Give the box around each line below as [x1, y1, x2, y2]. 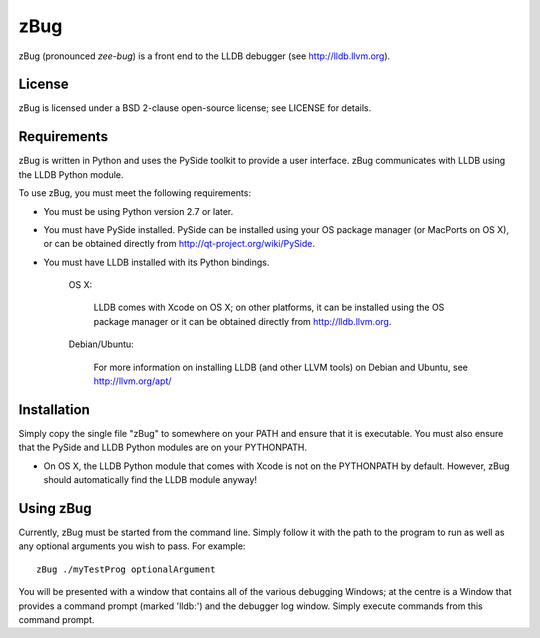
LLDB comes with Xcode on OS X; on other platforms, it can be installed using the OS [93, 301, 445, 314]
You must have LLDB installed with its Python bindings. [43, 256, 270, 268]
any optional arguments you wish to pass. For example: [18, 540, 246, 552]
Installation [18, 401, 90, 418]
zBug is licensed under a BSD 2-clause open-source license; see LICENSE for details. [18, 102, 372, 114]
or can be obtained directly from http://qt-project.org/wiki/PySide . [43, 238, 315, 250]
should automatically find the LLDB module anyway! [43, 474, 258, 486]
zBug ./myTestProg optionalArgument [36, 563, 216, 575]
